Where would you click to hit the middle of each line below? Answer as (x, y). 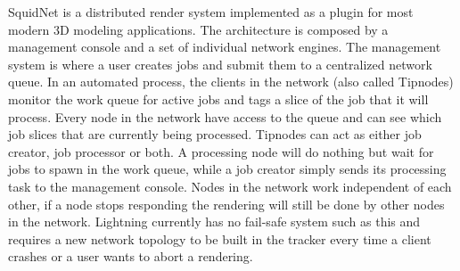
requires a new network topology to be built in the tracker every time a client (220, 238)
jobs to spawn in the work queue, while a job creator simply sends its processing (227, 169)
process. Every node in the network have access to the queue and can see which (225, 116)
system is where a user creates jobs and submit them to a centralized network (220, 64)
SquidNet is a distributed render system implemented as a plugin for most (211, 12)
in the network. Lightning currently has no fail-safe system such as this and (214, 222)
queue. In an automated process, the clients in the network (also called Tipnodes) (231, 82)
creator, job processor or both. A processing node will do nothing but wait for (221, 151)
